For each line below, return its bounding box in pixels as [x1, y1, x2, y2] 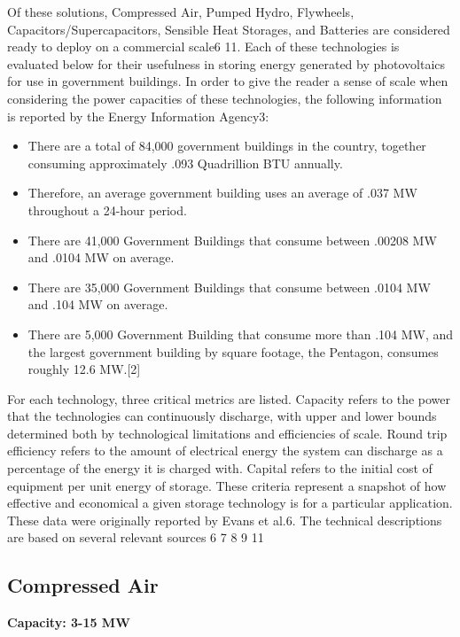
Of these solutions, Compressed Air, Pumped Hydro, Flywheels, [7, 3, 355, 20]
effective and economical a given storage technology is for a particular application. [7, 493, 453, 512]
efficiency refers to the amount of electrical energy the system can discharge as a [7, 441, 443, 460]
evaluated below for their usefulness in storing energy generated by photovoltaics [7, 54, 446, 73]
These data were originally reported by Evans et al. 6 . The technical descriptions [7, 510, 442, 529]
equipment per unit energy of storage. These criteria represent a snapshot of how [7, 476, 447, 494]
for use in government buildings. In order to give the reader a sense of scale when [7, 72, 448, 90]
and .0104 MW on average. [27, 248, 175, 267]
